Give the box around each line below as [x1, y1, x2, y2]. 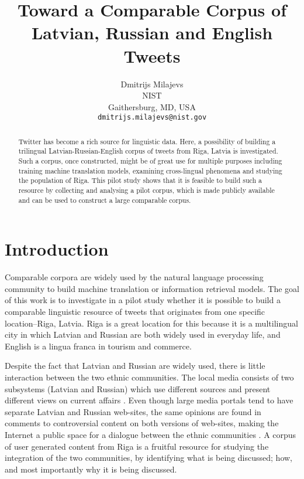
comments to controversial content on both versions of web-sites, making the [5, 417, 279, 429]
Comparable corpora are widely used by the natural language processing [5, 271, 264, 283]
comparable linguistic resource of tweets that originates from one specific [5, 305, 265, 318]
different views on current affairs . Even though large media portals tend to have [5, 394, 293, 406]
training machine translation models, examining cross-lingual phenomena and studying [18, 165, 282, 175]
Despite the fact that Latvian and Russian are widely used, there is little [5, 359, 265, 372]
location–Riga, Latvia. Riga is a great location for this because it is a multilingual [5, 317, 298, 329]
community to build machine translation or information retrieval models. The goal [5, 282, 299, 294]
